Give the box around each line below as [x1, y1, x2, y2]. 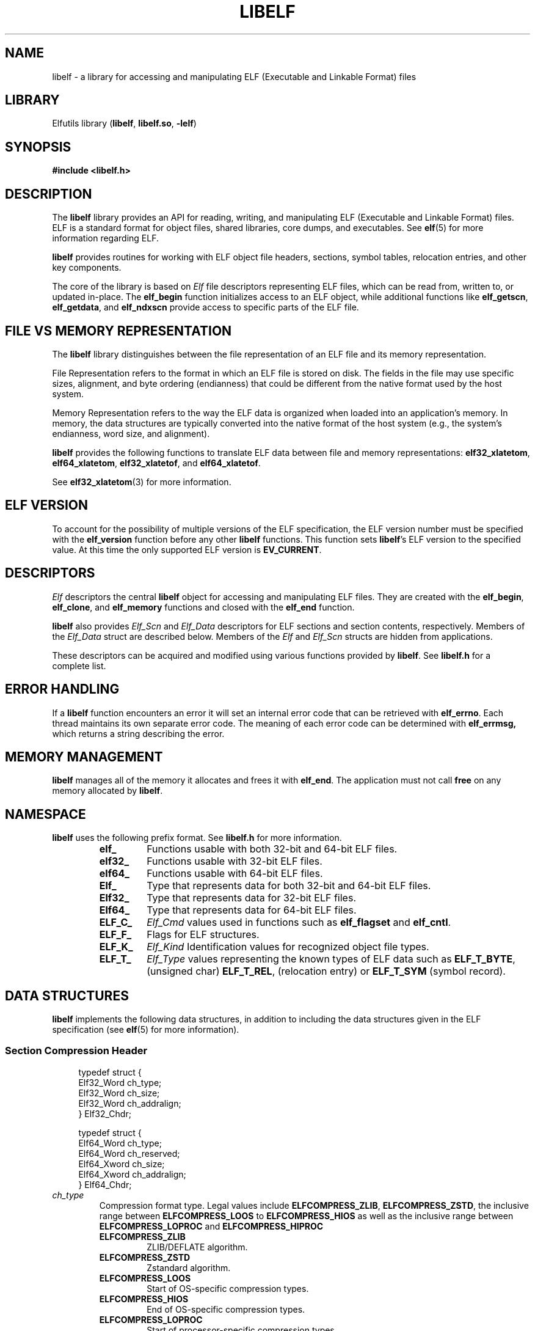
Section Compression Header [5, 1044, 148, 1057]
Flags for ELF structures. [147, 928, 260, 941]
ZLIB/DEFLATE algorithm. [147, 1241, 248, 1252]
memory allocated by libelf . [52, 785, 163, 796]
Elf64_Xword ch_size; [78, 1158, 165, 1169]
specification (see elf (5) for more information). [52, 1024, 239, 1035]
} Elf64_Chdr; [78, 1179, 132, 1190]
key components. [52, 262, 122, 273]
